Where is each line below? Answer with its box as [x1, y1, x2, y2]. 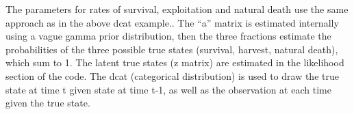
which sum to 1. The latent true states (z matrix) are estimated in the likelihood [5, 55, 344, 70]
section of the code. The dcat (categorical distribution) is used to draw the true [5, 68, 339, 83]
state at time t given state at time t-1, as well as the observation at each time [5, 82, 331, 96]
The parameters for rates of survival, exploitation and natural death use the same [5, 2, 349, 16]
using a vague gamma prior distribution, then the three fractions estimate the [5, 29, 331, 43]
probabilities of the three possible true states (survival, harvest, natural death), [5, 42, 338, 56]
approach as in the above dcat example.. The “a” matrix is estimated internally [5, 15, 339, 29]
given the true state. [5, 96, 90, 110]
